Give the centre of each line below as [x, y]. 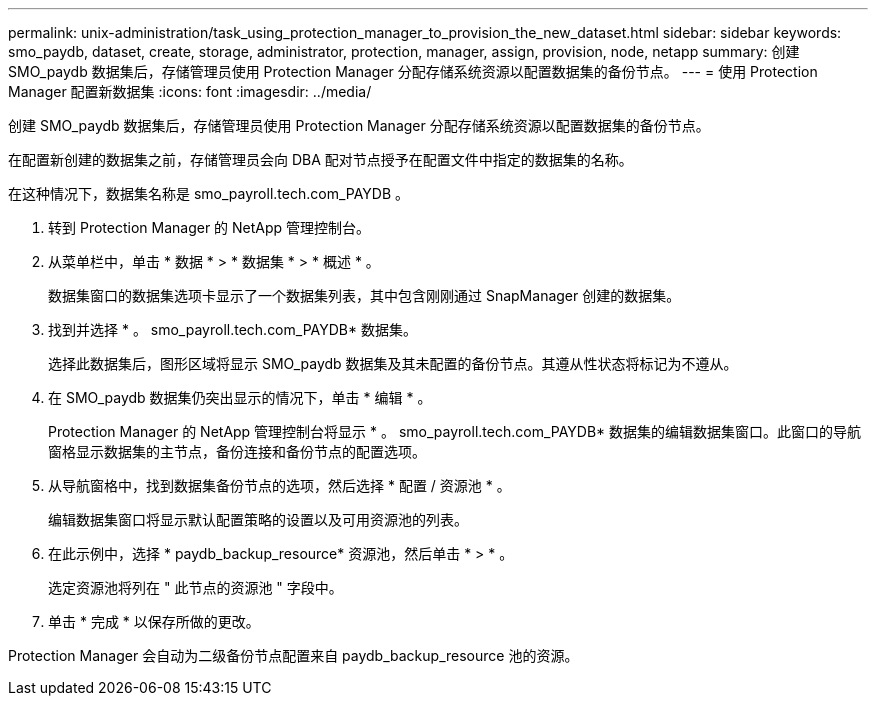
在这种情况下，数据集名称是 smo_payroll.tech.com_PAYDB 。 [208, 193]
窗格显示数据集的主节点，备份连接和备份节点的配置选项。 [237, 451]
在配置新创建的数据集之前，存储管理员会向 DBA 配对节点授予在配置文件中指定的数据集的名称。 [320, 159]
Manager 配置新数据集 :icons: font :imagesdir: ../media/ [190, 91]
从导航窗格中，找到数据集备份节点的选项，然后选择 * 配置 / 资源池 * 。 [279, 485]
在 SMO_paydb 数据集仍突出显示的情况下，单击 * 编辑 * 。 [240, 397]
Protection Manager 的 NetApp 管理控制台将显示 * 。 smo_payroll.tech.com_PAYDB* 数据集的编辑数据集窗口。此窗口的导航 [455, 431]
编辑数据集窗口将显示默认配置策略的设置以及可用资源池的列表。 [258, 519]
